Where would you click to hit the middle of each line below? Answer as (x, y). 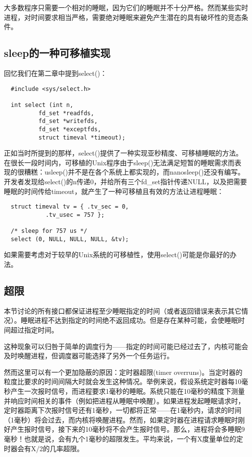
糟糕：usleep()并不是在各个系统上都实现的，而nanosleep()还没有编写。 (134, 172)
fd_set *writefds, (68, 121)
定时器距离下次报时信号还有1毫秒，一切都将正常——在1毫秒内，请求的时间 (123, 410)
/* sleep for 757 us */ (49, 231)
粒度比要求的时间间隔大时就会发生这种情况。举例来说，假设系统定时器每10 (123, 381)
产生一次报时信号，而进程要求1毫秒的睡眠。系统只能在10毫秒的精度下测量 (127, 391)
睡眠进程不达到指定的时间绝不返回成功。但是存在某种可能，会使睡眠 (129, 320)
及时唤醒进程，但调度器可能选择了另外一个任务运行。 (89, 356)
